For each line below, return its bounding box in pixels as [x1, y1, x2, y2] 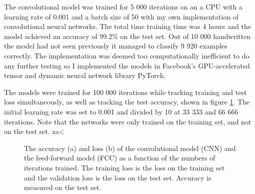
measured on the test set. [24, 182, 101, 192]
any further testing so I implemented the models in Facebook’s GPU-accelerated [4, 60, 250, 70]
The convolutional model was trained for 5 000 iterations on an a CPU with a [4, 1, 242, 11]
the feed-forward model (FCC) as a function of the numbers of [24, 152, 215, 163]
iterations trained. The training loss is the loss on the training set [24, 162, 225, 172]
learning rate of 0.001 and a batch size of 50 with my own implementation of [4, 11, 239, 21]
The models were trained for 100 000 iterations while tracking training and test [4, 86, 247, 97]
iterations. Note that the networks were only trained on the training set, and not [4, 116, 251, 126]
